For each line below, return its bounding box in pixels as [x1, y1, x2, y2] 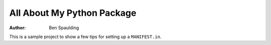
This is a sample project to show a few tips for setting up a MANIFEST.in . [9, 34, 162, 40]
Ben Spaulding [49, 25, 79, 31]
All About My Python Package [9, 7, 137, 18]
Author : [9, 25, 26, 31]
